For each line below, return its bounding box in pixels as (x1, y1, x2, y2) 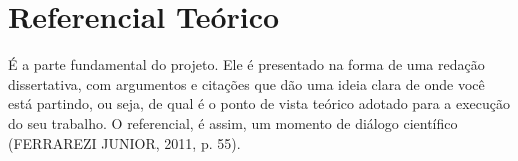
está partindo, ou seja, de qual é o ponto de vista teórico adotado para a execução (8, 93, 510, 114)
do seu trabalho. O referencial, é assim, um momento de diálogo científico (8, 112, 458, 133)
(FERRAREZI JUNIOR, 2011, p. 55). (8, 132, 241, 153)
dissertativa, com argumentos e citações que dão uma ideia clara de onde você (8, 73, 485, 94)
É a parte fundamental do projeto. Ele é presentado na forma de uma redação (8, 54, 485, 75)
